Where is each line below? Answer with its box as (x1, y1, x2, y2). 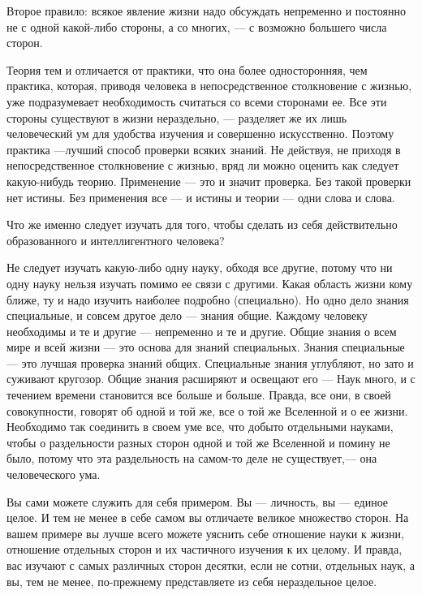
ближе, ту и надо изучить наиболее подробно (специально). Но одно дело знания (6, 291, 409, 308)
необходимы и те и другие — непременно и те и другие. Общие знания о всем (6, 322, 397, 339)
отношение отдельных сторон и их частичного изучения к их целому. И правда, (6, 541, 403, 558)
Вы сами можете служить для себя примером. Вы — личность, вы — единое (6, 493, 389, 510)
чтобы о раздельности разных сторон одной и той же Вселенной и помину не (6, 433, 390, 451)
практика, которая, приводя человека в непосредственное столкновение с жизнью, (6, 77, 412, 94)
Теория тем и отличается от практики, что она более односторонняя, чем (6, 61, 368, 78)
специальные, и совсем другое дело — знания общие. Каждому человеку (6, 307, 368, 324)
